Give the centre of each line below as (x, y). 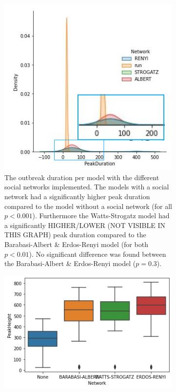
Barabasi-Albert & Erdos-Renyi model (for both (76, 244)
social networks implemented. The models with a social (87, 187)
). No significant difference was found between (98, 254)
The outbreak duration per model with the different (82, 177)
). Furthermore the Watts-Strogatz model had (101, 216)
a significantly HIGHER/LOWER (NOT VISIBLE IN (85, 225)
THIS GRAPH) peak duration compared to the (75, 235)
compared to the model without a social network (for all (88, 206)
